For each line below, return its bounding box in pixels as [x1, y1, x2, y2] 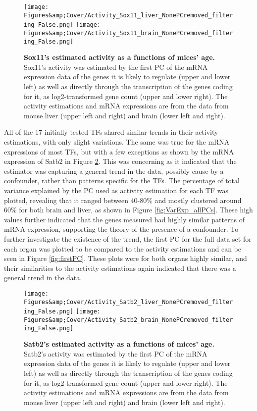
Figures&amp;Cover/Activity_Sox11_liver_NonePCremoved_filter [24, 11, 233, 19]
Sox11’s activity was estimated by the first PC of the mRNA [24, 61, 208, 72]
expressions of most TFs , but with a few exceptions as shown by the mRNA [4, 146, 234, 156]
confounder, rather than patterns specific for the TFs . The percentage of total [4, 175, 240, 186]
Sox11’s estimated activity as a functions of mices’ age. [24, 52, 215, 62]
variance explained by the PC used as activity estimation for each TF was [4, 185, 229, 195]
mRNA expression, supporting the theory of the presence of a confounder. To [4, 224, 239, 234]
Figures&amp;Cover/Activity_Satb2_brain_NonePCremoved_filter [24, 316, 233, 323]
